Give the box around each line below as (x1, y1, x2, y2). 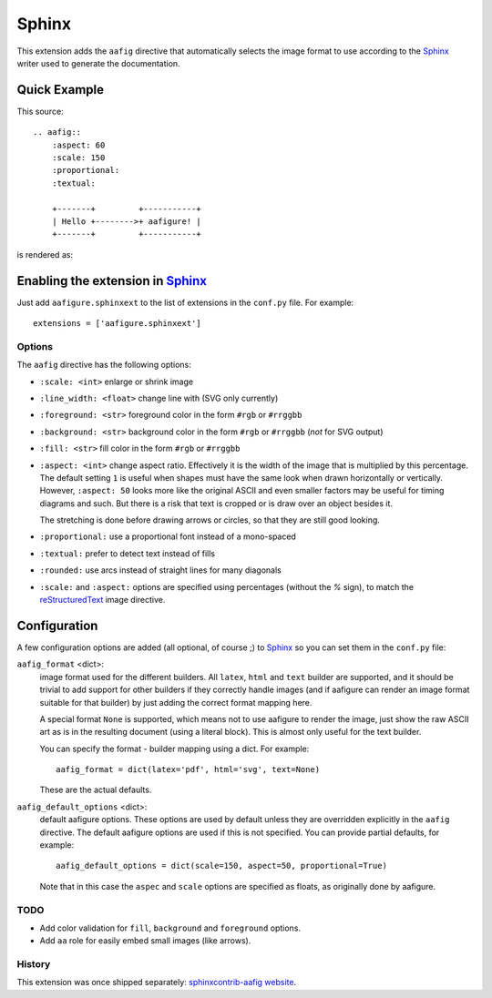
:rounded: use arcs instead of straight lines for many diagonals (39, 565, 282, 575)
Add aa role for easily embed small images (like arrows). (39, 935, 251, 946)
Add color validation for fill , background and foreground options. (39, 922, 301, 933)
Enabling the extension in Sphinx (16, 273, 208, 289)
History (16, 958, 51, 971)
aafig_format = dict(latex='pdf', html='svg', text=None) (56, 765, 321, 775)
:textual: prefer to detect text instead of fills (39, 547, 216, 559)
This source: (16, 106, 64, 117)
